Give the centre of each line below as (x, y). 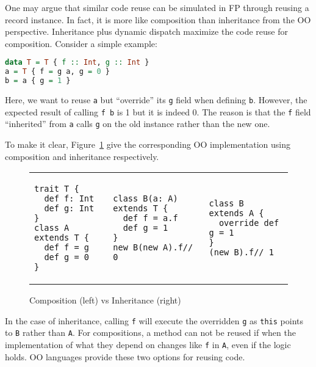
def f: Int (69, 199)
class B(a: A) (145, 199)
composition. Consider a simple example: (81, 43)
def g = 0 (67, 257)
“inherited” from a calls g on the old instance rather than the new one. (138, 124)
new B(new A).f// (153, 248)
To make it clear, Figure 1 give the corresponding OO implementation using (148, 144)
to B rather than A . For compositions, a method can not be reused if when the (150, 332)
